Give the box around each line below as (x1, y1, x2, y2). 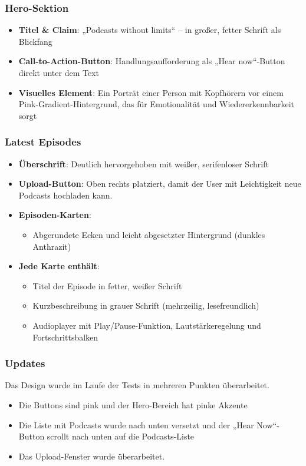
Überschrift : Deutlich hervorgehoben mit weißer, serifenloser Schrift (18, 157, 269, 170)
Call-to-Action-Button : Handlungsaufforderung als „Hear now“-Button (18, 55, 285, 67)
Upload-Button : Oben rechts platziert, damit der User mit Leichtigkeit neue (18, 177, 301, 190)
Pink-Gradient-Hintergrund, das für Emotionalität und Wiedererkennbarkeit (18, 98, 295, 110)
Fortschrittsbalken (32, 331, 98, 343)
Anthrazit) (32, 240, 71, 252)
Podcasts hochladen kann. (18, 189, 113, 201)
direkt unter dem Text (18, 67, 99, 78)
